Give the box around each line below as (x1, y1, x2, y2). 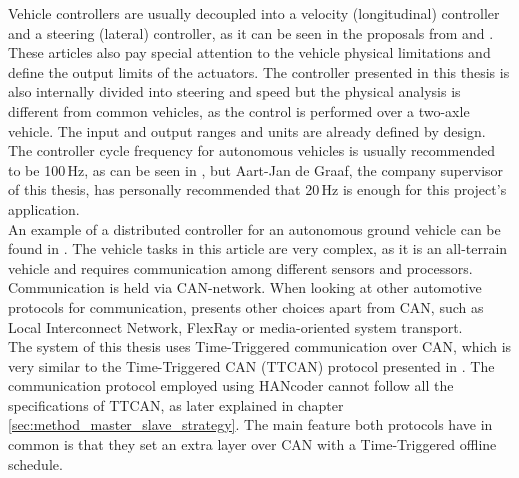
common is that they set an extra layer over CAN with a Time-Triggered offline (8, 434, 497, 455)
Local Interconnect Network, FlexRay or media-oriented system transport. (8, 316, 463, 337)
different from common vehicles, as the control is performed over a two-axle (8, 100, 470, 121)
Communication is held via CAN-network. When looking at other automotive (8, 277, 482, 298)
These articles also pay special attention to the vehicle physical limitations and (8, 42, 491, 63)
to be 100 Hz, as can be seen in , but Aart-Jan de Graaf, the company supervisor (8, 159, 504, 180)
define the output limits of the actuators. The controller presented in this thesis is (8, 61, 510, 82)
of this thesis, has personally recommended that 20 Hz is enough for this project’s (8, 179, 507, 200)
